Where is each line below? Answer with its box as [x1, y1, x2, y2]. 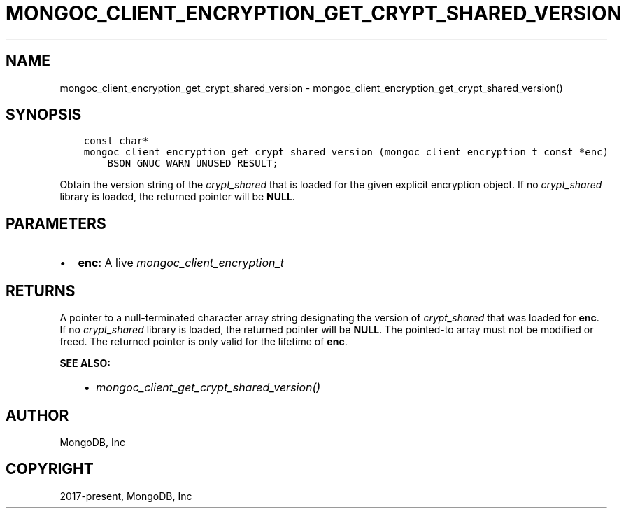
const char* [83, 135, 149, 147]
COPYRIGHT [6, 460, 94, 478]
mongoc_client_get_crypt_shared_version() [96, 380, 321, 395]
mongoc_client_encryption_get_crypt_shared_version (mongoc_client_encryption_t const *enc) [83, 146, 609, 158]
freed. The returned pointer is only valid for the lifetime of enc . [59, 335, 348, 348]
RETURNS [6, 282, 76, 300]
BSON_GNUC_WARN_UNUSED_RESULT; [107, 158, 278, 169]
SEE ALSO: [59, 357, 111, 370]
